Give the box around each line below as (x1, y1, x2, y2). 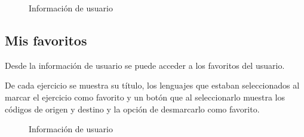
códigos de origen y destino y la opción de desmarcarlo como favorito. (5, 102, 260, 115)
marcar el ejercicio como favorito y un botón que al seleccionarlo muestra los (5, 90, 285, 103)
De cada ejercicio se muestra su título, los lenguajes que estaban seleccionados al (5, 79, 300, 92)
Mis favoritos (5, 31, 87, 49)
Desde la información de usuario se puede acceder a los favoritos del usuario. (5, 59, 285, 71)
